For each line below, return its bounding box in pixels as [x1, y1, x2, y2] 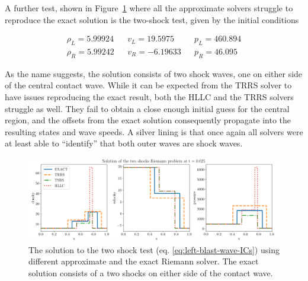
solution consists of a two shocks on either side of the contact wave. [28, 266, 273, 279]
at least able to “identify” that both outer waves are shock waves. [5, 137, 243, 149]
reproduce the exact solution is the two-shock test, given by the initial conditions [5, 13, 299, 25]
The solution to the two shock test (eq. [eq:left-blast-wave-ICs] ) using [28, 243, 280, 256]
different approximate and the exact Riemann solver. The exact [28, 255, 259, 267]
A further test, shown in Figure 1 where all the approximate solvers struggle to [5, 2, 293, 14]
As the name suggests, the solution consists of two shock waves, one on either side [5, 67, 303, 79]
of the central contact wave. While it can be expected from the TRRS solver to [5, 79, 292, 91]
